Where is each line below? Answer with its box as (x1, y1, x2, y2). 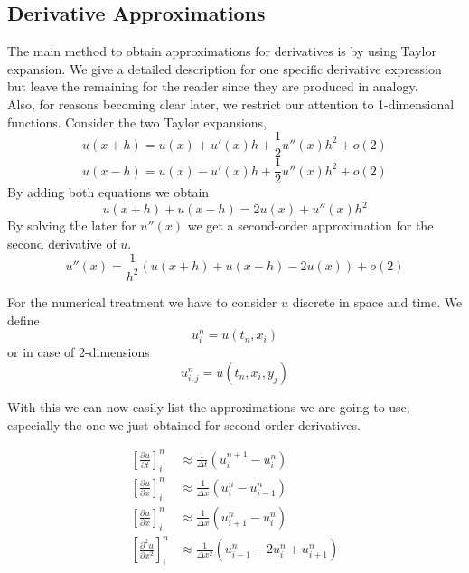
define (7, 310, 40, 329)
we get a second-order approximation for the (187, 216, 434, 235)
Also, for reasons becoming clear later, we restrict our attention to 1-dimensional (7, 94, 455, 113)
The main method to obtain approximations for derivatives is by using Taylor (7, 42, 436, 61)
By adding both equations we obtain (7, 183, 210, 202)
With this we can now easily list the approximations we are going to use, (7, 397, 410, 416)
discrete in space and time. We (292, 292, 463, 311)
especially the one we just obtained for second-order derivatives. (7, 415, 361, 434)
